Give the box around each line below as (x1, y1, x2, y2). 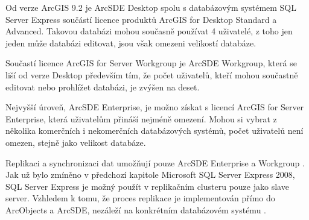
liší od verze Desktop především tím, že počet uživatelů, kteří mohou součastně (5, 68, 298, 81)
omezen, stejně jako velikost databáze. (5, 136, 146, 148)
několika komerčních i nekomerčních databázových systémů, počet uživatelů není (5, 124, 304, 137)
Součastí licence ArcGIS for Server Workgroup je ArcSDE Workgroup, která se (5, 57, 297, 69)
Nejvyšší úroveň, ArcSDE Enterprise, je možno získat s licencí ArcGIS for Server (5, 101, 304, 113)
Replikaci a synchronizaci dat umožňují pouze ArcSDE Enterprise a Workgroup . (5, 156, 305, 169)
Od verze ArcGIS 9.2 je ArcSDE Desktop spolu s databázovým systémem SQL (5, 1, 297, 13)
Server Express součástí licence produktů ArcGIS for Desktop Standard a (5, 13, 277, 25)
